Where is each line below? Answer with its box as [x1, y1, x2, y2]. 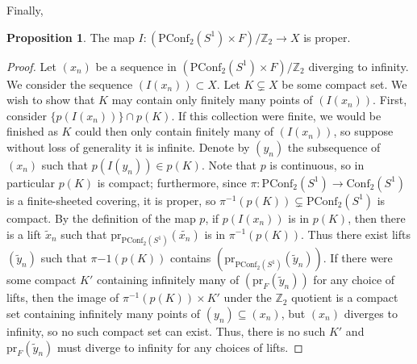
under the [223, 289, 272, 306]
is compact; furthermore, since [97, 174, 247, 190]
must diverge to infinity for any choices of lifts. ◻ [57, 338, 303, 355]
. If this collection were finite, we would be [171, 107, 382, 123]
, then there [348, 209, 406, 226]
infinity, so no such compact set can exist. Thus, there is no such [6, 323, 326, 340]
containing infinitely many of [96, 271, 240, 288]
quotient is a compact [291, 289, 398, 306]
